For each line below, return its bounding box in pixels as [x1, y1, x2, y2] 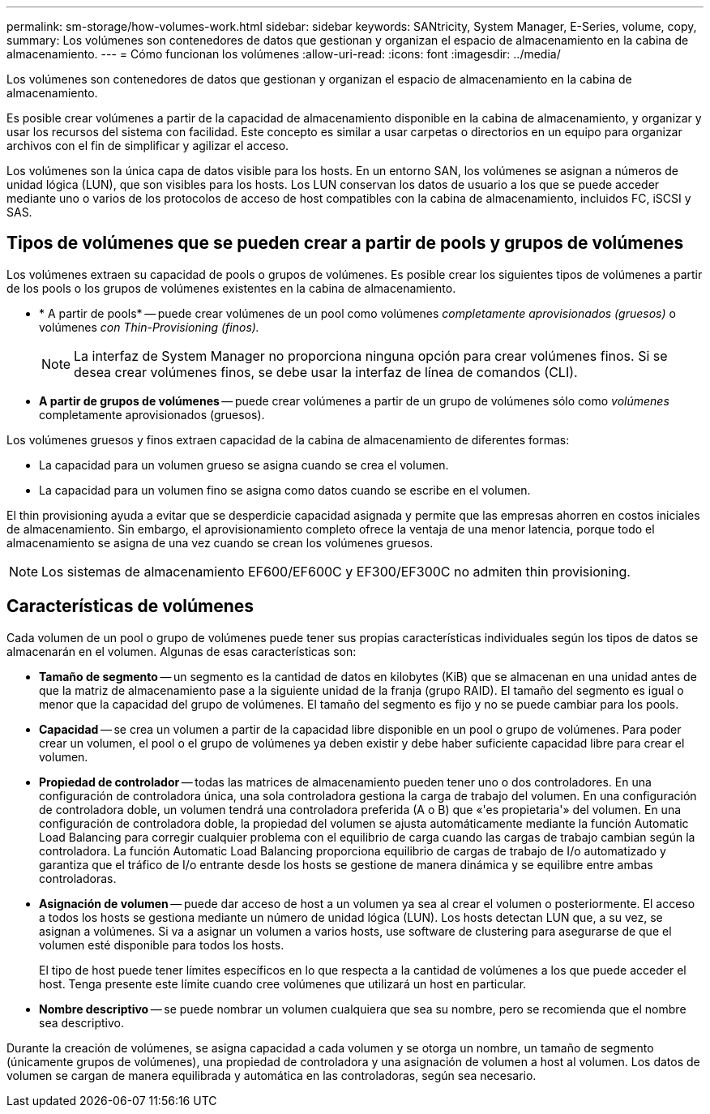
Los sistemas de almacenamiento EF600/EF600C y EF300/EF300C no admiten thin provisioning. [41, 563, 631, 580]
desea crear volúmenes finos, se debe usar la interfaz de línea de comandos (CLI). [74, 363, 578, 380]
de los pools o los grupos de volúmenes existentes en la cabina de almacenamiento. [6, 281, 456, 295]
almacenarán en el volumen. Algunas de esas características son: [6, 644, 357, 658]
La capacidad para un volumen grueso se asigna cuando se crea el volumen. [39, 457, 449, 472]
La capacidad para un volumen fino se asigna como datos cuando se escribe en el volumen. [39, 482, 531, 497]
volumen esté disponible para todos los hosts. [39, 937, 284, 952]
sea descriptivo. [39, 1015, 124, 1030]
